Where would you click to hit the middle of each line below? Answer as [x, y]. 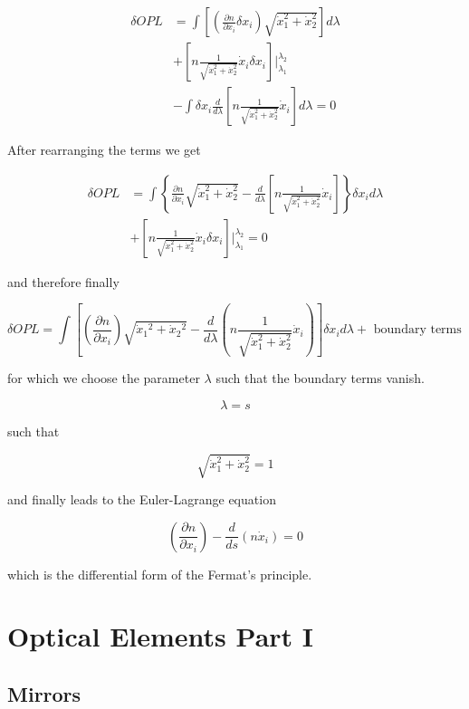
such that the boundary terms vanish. [320, 378]
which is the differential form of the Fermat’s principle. [160, 574]
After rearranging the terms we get [104, 150]
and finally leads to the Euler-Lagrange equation [142, 499]
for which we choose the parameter [104, 378]
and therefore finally [63, 281]
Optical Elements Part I [161, 636]
